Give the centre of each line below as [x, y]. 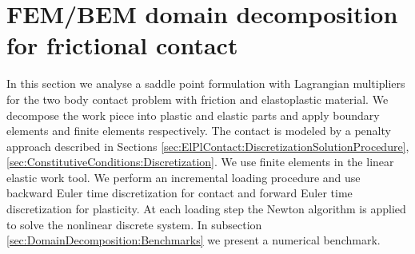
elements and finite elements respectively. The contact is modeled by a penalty [199, 131]
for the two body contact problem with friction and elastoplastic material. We [198, 99]
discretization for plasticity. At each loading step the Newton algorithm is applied [206, 209]
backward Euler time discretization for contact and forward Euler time [180, 193]
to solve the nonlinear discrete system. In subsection [134, 224]
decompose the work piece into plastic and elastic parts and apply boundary [193, 115]
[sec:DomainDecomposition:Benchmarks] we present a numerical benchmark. [194, 240]
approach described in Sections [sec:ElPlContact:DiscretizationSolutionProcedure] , [208, 146]
